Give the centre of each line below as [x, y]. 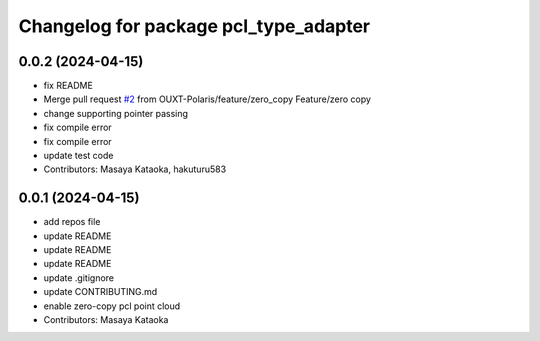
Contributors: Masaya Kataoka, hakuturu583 [135, 169]
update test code [78, 156]
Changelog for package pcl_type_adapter [194, 26]
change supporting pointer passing [116, 113]
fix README [68, 86]
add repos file [72, 222]
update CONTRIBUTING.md [100, 292]
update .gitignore [79, 277]
